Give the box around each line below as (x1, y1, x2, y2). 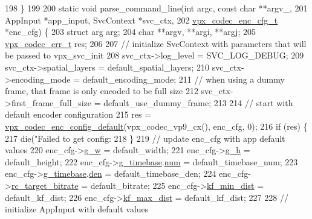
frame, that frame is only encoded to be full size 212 (5, 84, 198, 97)
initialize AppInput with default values (5, 203, 149, 215)
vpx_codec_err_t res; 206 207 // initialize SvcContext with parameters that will (5, 37, 307, 49)
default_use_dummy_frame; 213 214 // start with (103, 96, 293, 109)
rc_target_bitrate (11, 179, 79, 191)
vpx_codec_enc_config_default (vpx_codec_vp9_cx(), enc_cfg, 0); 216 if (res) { (5, 119, 308, 132)
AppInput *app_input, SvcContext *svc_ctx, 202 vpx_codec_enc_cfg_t (5, 13, 278, 26)
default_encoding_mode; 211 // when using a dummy (82, 72, 285, 85)
